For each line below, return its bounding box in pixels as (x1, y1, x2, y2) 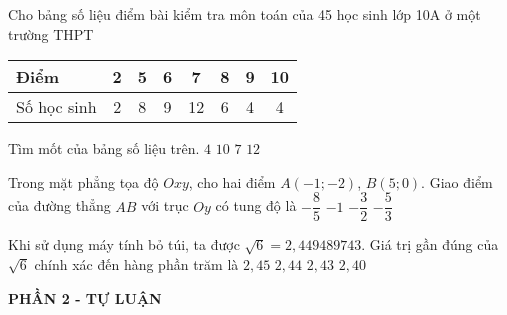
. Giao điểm (421, 171, 493, 192)
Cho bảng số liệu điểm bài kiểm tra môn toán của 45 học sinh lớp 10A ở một (8, 4, 481, 24)
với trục (141, 195, 189, 216)
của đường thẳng (8, 195, 111, 216)
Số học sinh (16, 95, 97, 119)
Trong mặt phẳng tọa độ (8, 171, 159, 192)
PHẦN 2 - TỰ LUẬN (8, 287, 162, 308)
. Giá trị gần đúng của (361, 234, 499, 255)
